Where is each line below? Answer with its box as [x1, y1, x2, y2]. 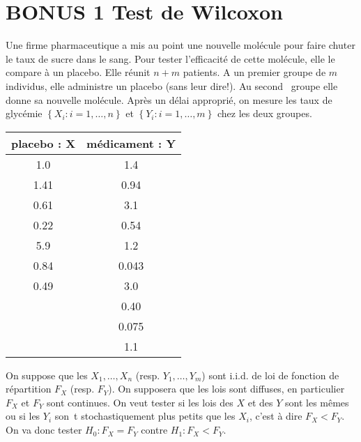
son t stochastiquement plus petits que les [54, 409, 236, 423]
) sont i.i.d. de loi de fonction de [201, 367, 339, 382]
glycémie [6, 106, 43, 121]
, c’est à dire [249, 409, 302, 423]
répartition [6, 381, 52, 396]
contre [141, 422, 168, 437]
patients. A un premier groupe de [183, 65, 326, 79]
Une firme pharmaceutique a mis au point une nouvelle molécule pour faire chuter [6, 38, 355, 52]
